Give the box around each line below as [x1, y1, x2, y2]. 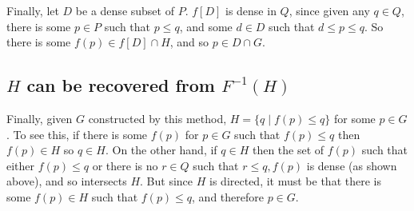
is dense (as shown [306, 157, 397, 173]
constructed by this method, [88, 109, 227, 126]
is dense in [225, 2, 277, 18]
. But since [140, 173, 193, 189]
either [6, 157, 35, 173]
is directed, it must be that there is [209, 173, 381, 189]
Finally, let [6, 2, 59, 18]
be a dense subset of [75, 2, 174, 18]
